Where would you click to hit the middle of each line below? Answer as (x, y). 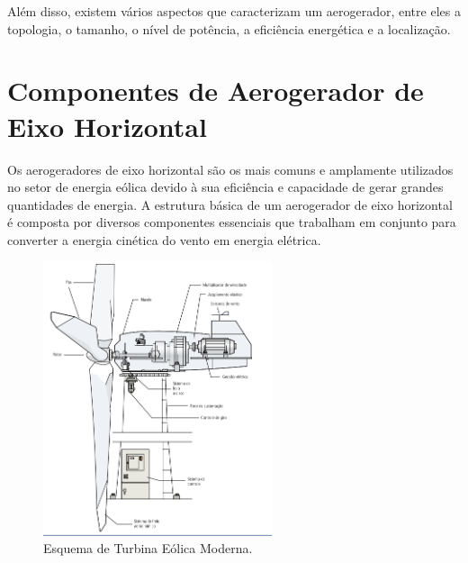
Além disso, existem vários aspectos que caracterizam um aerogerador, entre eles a (234, 11)
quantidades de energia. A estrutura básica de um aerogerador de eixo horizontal (230, 204)
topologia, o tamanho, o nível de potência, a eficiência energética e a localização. (229, 28)
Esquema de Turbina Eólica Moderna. (148, 548)
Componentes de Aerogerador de (216, 91)
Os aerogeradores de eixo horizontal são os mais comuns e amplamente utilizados (230, 169)
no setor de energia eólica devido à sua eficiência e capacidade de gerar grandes (225, 187)
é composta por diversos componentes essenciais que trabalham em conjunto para (232, 222)
